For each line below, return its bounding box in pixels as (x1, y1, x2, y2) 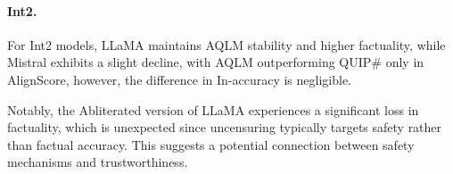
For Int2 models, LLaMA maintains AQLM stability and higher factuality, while (7, 35, 446, 54)
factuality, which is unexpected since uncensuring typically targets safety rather (7, 118, 442, 137)
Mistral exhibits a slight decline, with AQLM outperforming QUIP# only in (7, 53, 424, 71)
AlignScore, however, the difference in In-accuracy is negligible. (7, 70, 351, 88)
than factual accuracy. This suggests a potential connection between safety (7, 135, 415, 153)
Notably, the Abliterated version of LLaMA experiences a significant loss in (7, 100, 419, 119)
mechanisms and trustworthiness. (7, 153, 188, 171)
